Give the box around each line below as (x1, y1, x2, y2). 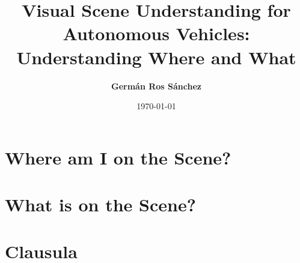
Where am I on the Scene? (5, 145, 231, 169)
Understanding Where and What (16, 44, 296, 69)
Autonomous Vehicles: (63, 21, 250, 46)
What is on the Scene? (5, 192, 196, 217)
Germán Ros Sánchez (111, 79, 201, 92)
